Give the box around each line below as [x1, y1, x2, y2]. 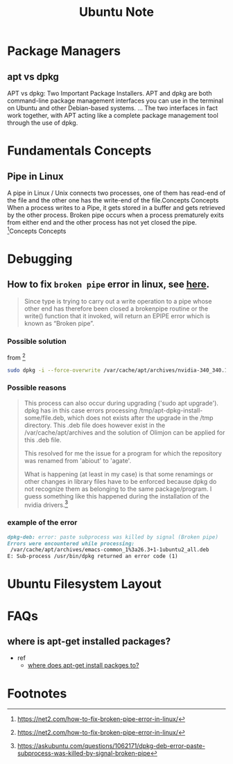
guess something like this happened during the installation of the [24, 492, 209, 500]
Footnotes [7, 686, 67, 701]
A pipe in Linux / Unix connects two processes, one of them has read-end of [7, 189, 226, 197]
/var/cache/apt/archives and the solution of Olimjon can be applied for [24, 428, 225, 437]
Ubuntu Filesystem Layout [7, 576, 162, 592]
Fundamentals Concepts [7, 143, 152, 159]
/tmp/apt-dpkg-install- [138, 406, 203, 415]
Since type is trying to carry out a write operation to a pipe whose [24, 297, 212, 305]
